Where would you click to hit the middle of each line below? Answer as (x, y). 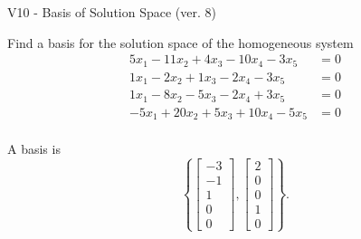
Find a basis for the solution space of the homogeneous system (180, 42)
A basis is (34, 149)
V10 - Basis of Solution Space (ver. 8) (112, 12)
